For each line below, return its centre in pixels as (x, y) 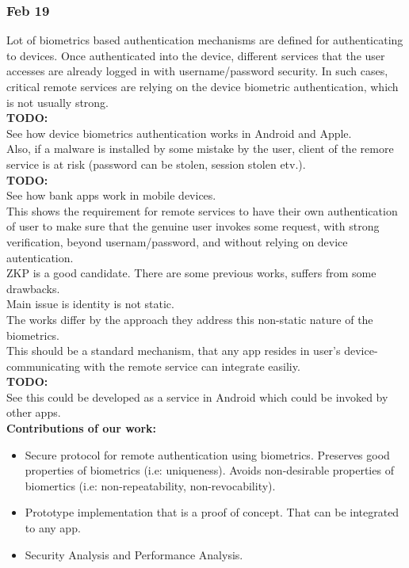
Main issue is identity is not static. (90, 304)
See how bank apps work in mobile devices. (111, 195)
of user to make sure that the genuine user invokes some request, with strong (193, 226)
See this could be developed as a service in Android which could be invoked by (197, 396)
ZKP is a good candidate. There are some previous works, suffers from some (191, 273)
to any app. (53, 528)
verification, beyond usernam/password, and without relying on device (177, 241)
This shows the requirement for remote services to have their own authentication (202, 210)
